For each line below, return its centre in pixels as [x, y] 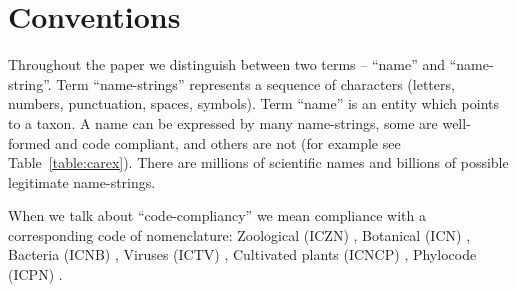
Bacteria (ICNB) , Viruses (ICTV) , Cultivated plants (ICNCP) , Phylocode [242, 254]
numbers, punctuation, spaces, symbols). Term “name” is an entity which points [253, 103]
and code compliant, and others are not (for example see [228, 142]
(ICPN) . [35, 274]
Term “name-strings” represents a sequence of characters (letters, [255, 83]
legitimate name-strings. [82, 181]
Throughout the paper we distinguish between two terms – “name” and [227, 64]
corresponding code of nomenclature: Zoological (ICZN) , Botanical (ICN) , [239, 234]
